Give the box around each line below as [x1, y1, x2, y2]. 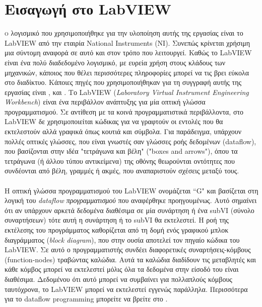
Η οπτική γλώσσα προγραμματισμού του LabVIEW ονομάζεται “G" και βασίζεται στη [5, 185, 258, 195]
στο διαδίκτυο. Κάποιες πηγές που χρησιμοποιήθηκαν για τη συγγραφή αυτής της [5, 77, 242, 87]
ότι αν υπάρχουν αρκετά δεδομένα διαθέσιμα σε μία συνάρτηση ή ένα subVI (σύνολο [5, 204, 254, 215]
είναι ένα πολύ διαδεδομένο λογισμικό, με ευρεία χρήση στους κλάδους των [5, 57, 226, 67]
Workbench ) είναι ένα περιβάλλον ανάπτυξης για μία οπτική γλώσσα [5, 96, 206, 107]
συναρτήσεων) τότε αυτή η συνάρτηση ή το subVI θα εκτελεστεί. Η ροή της [5, 215, 229, 225]
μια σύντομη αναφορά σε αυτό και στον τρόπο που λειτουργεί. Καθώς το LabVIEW [5, 47, 252, 58]
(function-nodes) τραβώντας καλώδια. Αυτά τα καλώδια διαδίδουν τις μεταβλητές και [5, 254, 256, 264]
